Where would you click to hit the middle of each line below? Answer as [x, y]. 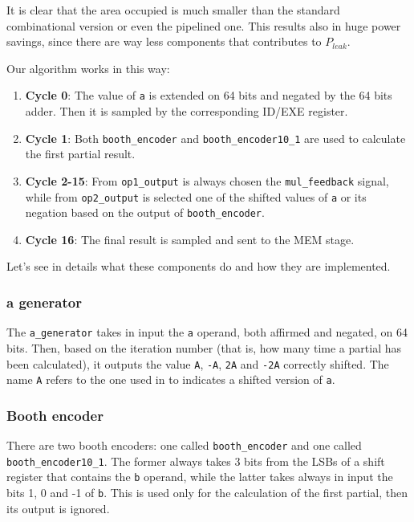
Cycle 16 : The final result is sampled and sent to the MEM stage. [190, 239]
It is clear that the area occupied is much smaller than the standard [173, 10]
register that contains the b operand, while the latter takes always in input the [200, 477]
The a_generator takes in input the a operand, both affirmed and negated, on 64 [207, 332]
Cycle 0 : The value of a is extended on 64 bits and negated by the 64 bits [209, 95]
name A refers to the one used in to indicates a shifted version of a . [171, 379]
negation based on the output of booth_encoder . [145, 212]
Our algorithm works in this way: [88, 68]
